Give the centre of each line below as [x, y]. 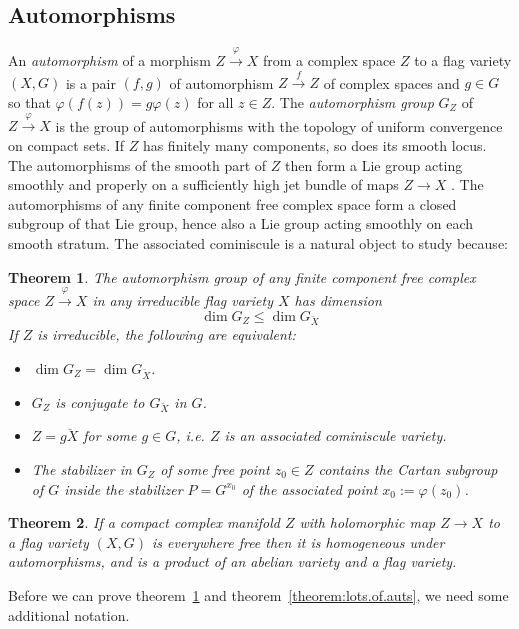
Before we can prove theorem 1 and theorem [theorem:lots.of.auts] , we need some [258, 594]
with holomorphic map [367, 522]
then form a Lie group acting [374, 164]
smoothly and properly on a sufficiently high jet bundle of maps [203, 184]
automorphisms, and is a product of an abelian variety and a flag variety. [232, 561]
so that [29, 101]
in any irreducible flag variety [182, 299]
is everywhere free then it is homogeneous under [298, 541]
